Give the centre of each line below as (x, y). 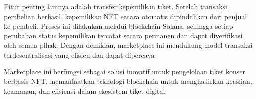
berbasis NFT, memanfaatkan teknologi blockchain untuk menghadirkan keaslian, (128, 81)
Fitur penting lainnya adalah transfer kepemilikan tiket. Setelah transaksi (116, 6)
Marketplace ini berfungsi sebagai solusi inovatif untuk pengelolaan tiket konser (125, 71)
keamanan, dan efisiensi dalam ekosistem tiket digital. (86, 90)
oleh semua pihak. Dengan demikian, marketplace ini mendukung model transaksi (128, 45)
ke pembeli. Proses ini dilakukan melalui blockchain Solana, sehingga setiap (119, 26)
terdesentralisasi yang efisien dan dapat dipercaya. (80, 54)
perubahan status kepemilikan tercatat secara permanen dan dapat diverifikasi (123, 35)
